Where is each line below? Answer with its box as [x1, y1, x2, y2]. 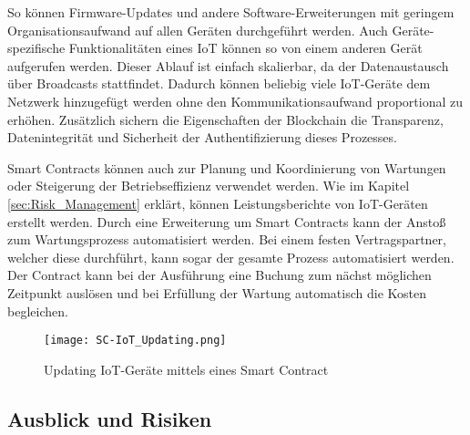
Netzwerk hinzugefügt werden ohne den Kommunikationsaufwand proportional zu [7, 91, 464, 110]
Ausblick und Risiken [7, 404, 212, 432]
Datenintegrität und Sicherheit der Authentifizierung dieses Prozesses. [7, 128, 397, 147]
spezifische [7, 38, 66, 57]
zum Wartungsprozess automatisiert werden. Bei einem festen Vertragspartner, [7, 230, 447, 249]
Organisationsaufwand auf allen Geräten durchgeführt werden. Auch [7, 20, 388, 39]
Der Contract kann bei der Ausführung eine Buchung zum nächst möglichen [7, 265, 432, 285]
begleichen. [7, 301, 68, 320]
